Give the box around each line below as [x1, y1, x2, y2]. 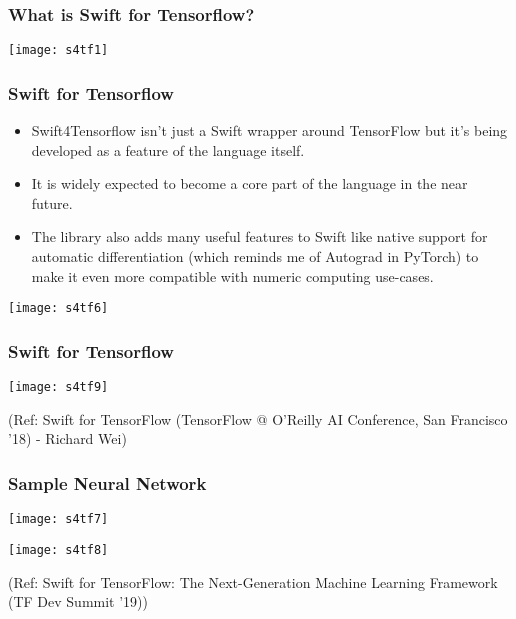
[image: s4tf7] [8, 512, 109, 527]
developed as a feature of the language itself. [31, 139, 305, 160]
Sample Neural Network [8, 470, 207, 495]
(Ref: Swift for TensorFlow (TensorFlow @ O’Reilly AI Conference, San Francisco [8, 408, 508, 429]
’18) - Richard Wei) [8, 428, 127, 449]
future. [31, 192, 73, 213]
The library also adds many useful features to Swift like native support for [31, 226, 488, 247]
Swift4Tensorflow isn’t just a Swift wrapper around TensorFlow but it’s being [31, 120, 508, 141]
